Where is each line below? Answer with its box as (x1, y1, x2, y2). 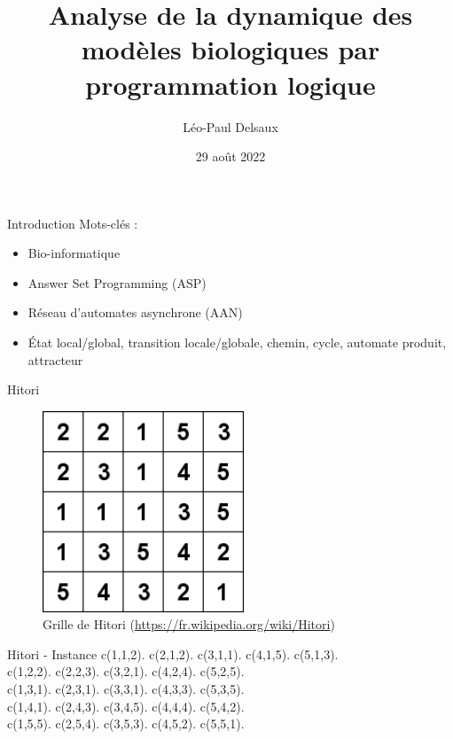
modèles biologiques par (81, 31, 380, 67)
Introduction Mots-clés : (7, 214, 138, 232)
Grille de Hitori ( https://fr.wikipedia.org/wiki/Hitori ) (43, 615, 335, 634)
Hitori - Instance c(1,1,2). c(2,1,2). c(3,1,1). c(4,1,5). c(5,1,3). (7, 644, 339, 663)
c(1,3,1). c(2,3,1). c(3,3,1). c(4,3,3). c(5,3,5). (7, 679, 245, 697)
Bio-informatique (27, 244, 121, 262)
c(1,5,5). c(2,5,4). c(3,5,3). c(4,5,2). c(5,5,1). (7, 714, 245, 733)
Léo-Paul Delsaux (183, 117, 278, 136)
